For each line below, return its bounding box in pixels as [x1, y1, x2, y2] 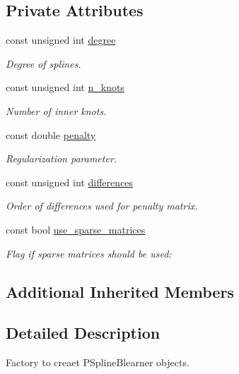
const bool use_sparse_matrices [6, 222, 146, 236]
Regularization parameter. [6, 151, 117, 166]
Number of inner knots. [6, 103, 107, 118]
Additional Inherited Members [6, 280, 234, 302]
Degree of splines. [6, 56, 81, 71]
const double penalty [6, 127, 96, 142]
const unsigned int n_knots [6, 80, 124, 95]
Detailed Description [6, 322, 161, 344]
